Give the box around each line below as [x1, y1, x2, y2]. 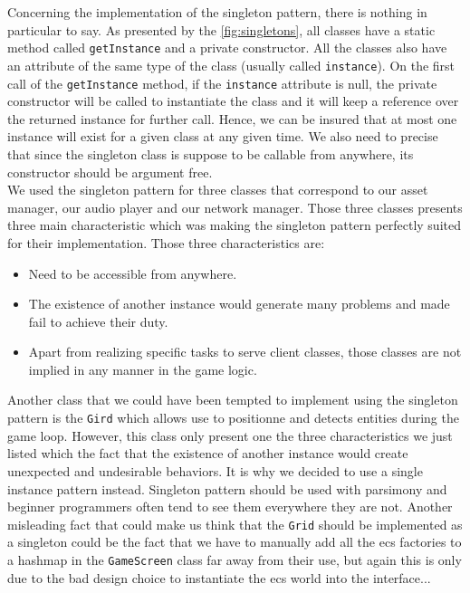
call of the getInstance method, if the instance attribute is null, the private [7, 73, 437, 92]
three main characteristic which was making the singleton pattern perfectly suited [7, 215, 461, 234]
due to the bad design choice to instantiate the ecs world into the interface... [7, 568, 431, 587]
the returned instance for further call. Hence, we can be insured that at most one [7, 109, 457, 128]
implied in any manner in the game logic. [28, 359, 257, 378]
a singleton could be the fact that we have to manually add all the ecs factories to [7, 532, 462, 551]
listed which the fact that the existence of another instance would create [7, 444, 408, 463]
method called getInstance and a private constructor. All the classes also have [7, 38, 447, 57]
